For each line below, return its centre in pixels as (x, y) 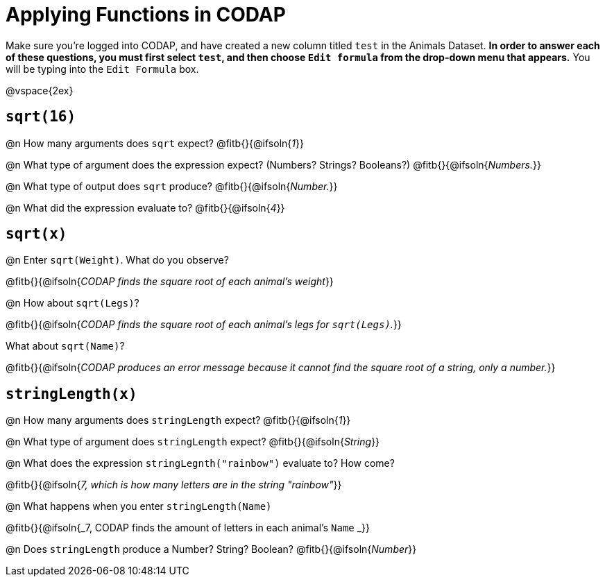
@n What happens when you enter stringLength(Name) (139, 506)
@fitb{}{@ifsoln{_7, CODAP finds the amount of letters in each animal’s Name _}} (188, 528)
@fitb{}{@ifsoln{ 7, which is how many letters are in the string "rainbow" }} (174, 485)
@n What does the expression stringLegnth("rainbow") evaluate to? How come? (200, 463)
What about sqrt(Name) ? (65, 346)
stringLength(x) (71, 394)
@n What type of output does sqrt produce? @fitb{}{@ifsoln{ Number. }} (172, 186)
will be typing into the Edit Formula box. (102, 69)
